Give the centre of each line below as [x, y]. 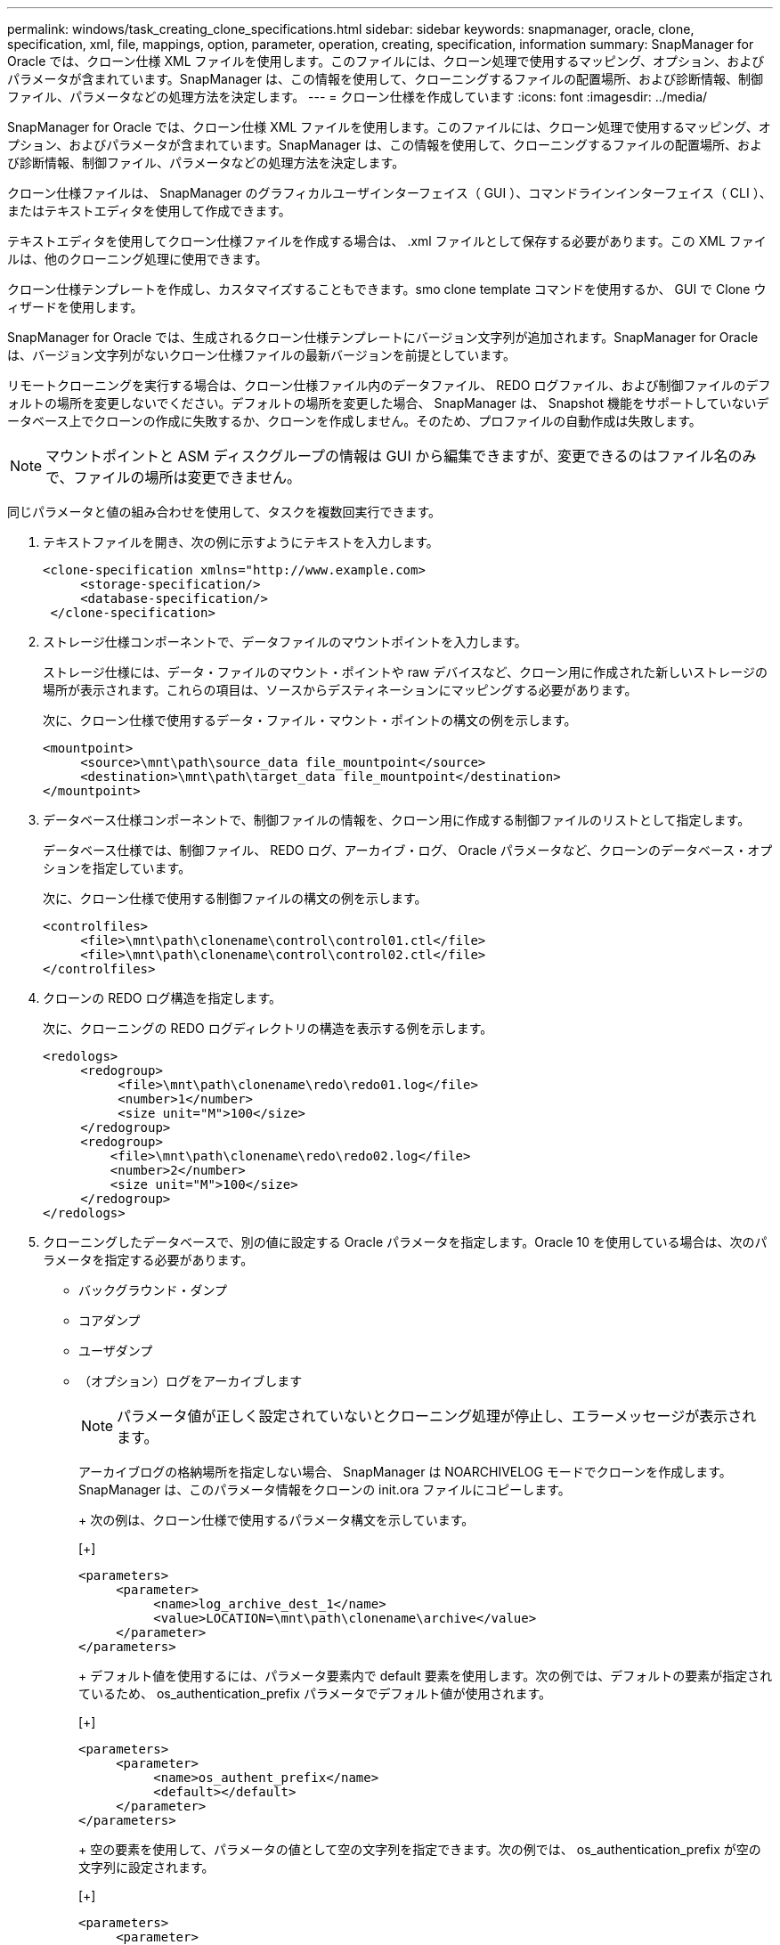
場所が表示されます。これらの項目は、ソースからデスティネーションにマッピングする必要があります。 [340, 690]
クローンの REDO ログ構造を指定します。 [162, 998]
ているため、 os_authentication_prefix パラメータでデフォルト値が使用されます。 [315, 1693]
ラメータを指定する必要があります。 [148, 1260]
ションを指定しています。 [117, 868]
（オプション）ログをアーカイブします [191, 1381]
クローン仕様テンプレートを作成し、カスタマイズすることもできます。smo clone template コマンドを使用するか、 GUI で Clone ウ [387, 289]
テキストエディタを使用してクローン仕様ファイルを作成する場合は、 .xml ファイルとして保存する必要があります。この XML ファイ [387, 241]
